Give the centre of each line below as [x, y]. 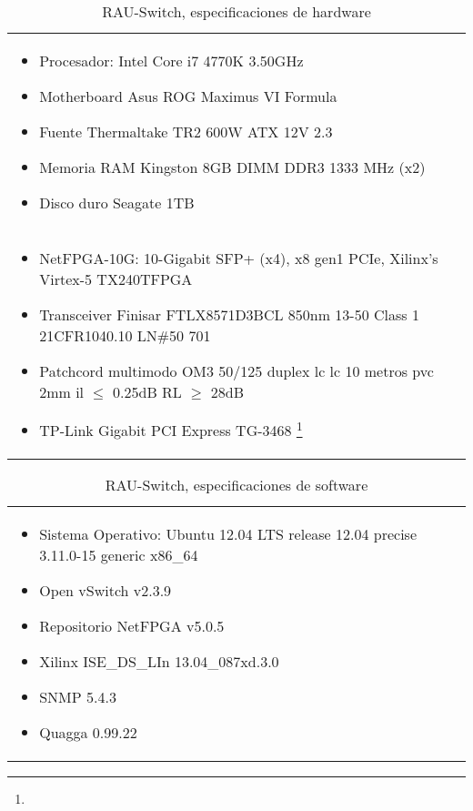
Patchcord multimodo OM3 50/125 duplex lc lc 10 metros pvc [236, 371]
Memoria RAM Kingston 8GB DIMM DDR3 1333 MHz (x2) [232, 167]
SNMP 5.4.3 [78, 697]
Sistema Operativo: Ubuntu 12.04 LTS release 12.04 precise [228, 534]
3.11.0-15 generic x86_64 [119, 555]
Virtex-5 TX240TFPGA [116, 279]
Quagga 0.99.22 [88, 733]
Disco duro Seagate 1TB [117, 203]
